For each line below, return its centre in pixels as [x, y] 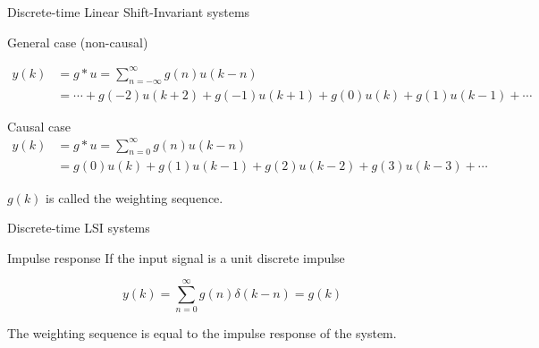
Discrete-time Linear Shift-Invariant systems [129, 12]
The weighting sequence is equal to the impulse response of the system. [202, 333]
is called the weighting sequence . [135, 197]
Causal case [39, 126]
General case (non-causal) [78, 42]
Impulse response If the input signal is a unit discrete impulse [176, 257]
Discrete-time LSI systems [79, 228]
